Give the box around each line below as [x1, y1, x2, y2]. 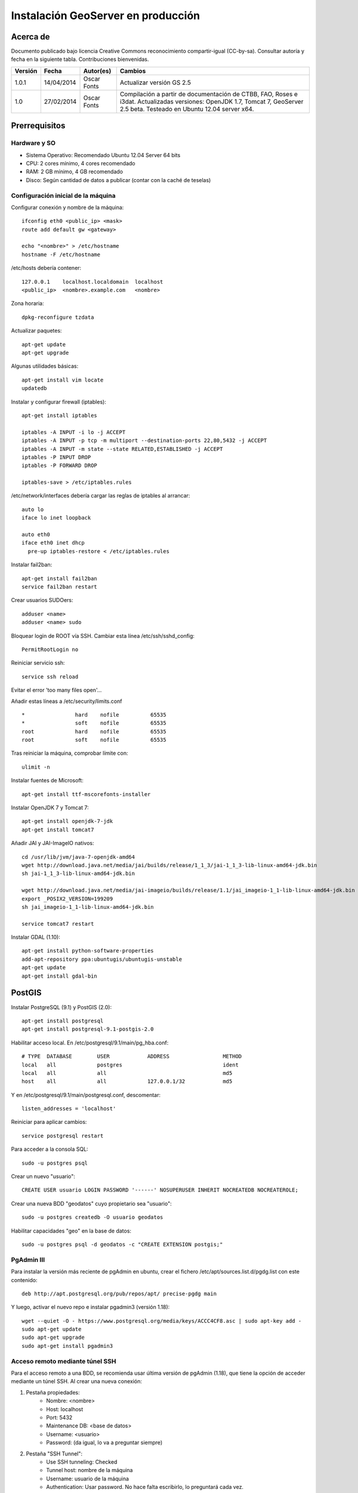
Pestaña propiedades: [26, 1388, 80, 1396]
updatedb [21, 385, 47, 392]
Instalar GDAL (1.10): [11, 933, 61, 941]
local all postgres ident [21, 1061, 239, 1068]
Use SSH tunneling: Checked [46, 1458, 118, 1466]
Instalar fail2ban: [11, 561, 53, 569]
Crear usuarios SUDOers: [11, 597, 74, 604]
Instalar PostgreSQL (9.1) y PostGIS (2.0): [11, 1003, 112, 1010]
